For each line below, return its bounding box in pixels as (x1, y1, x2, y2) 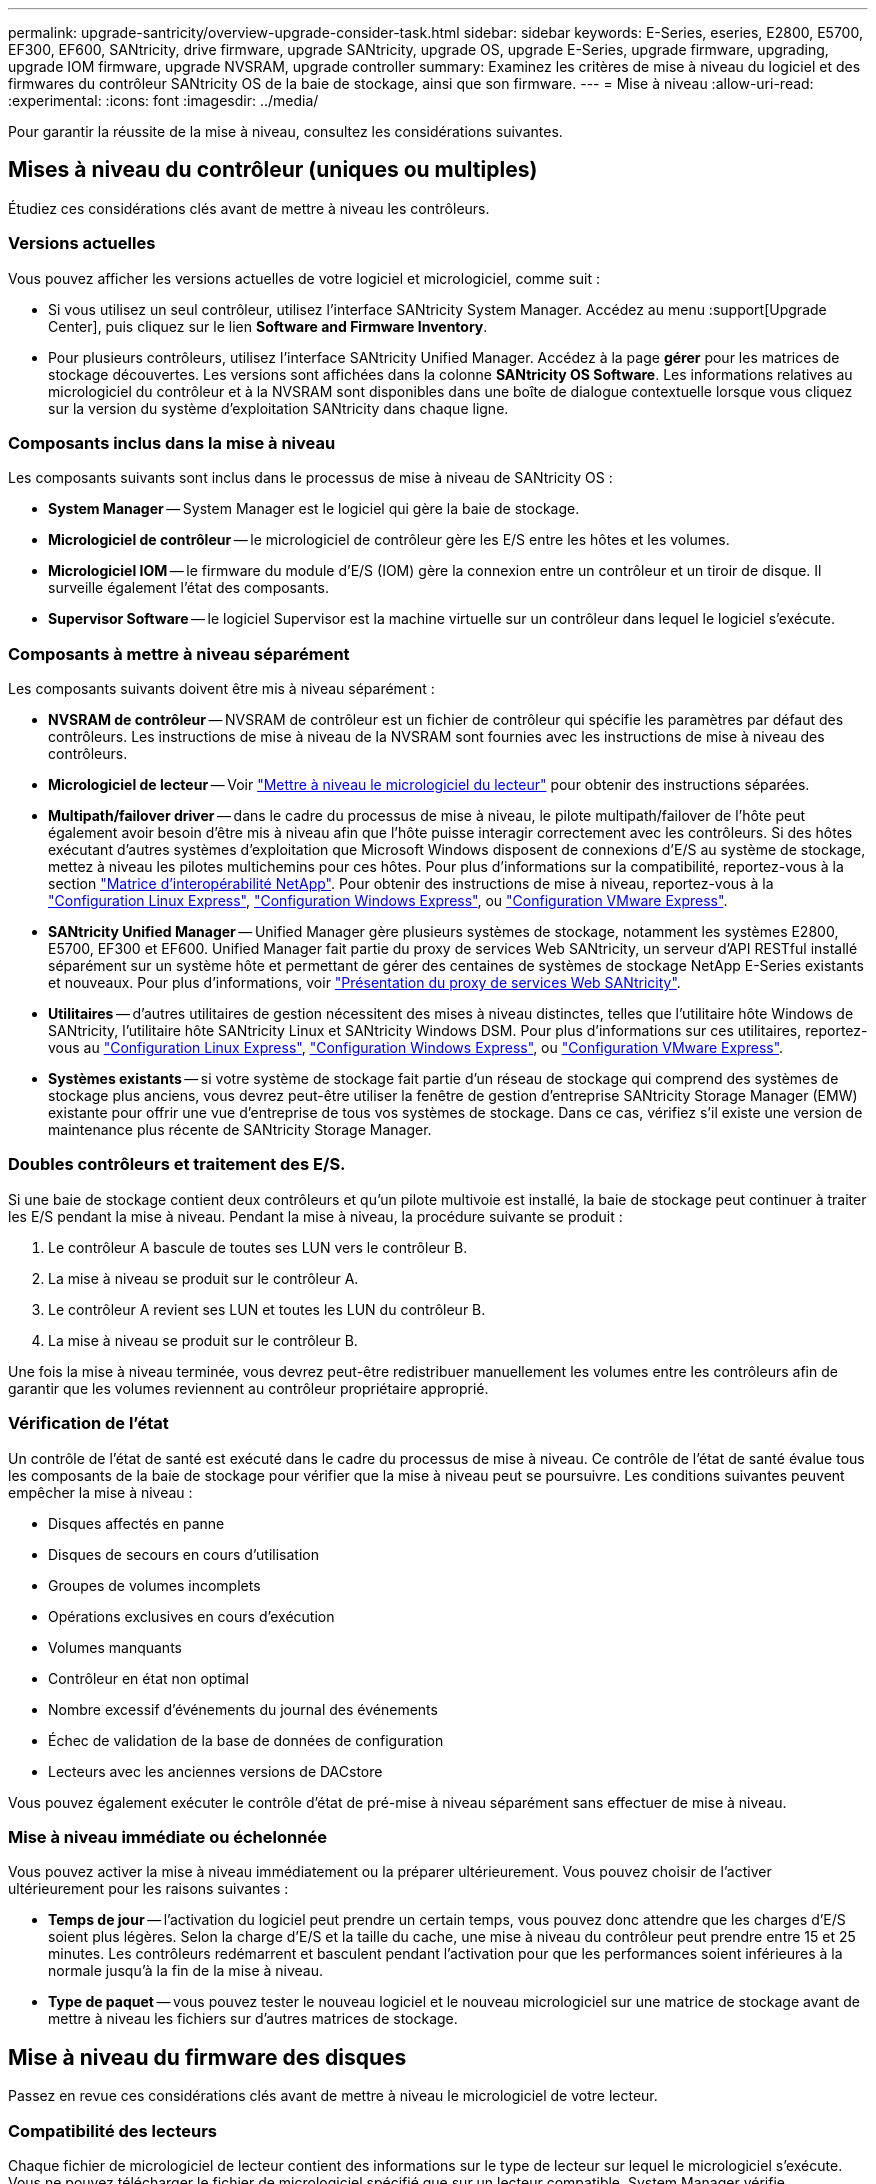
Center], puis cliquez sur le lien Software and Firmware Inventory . (48, 317, 488, 335)
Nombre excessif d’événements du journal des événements (48, 1700, 438, 1718)
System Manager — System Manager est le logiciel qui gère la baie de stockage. (48, 500, 580, 518)
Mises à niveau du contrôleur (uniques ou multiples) (8, 157, 538, 183)
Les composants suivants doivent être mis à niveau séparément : (8, 680, 435, 698)
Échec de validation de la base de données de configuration (48, 1731, 444, 1749)
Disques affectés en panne (48, 1514, 225, 1532)
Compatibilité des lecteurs (8, 2120, 218, 2141)
